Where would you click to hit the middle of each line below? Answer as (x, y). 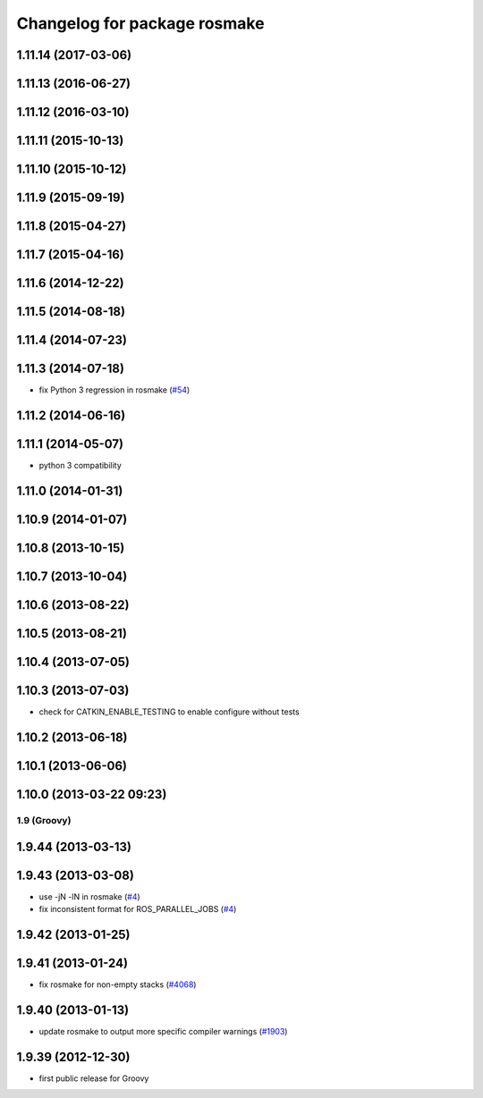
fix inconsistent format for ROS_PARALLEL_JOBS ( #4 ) (138, 909)
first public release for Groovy (94, 1078)
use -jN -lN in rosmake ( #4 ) (89, 896)
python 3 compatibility (80, 466)
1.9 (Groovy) (44, 820)
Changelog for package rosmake (140, 23)
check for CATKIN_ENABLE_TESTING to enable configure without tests (169, 712)
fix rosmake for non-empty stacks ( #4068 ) (118, 984)
